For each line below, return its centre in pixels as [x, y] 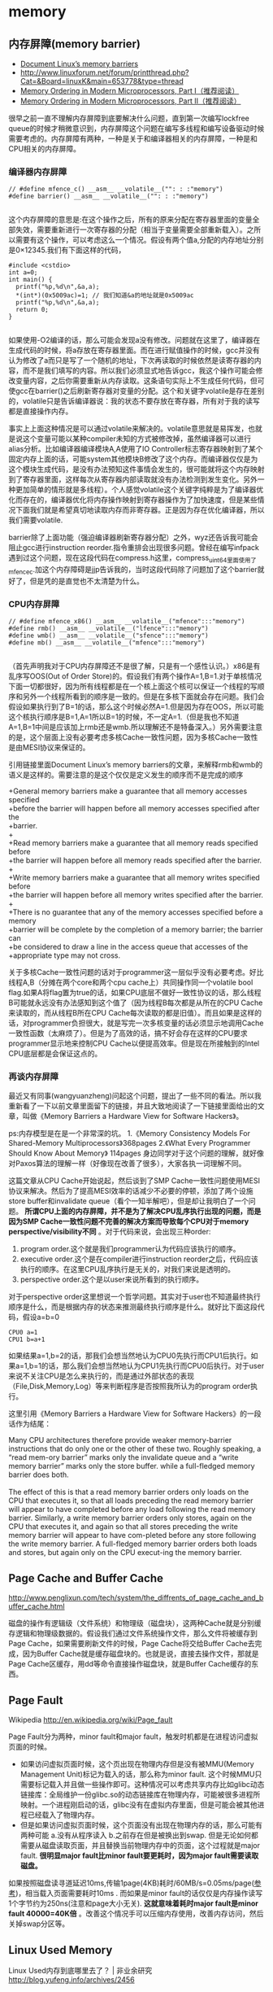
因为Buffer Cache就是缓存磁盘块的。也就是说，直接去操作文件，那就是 [141, 1653]
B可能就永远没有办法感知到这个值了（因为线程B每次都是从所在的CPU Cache [136, 1003]
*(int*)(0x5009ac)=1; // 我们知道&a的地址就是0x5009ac [105, 295]
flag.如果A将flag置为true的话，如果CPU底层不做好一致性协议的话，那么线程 [135, 993]
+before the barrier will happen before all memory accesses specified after [134, 809]
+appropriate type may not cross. [65, 955]
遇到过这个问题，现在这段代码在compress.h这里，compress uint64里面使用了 [133, 559]
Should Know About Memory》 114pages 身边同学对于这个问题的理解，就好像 [136, 1153]
